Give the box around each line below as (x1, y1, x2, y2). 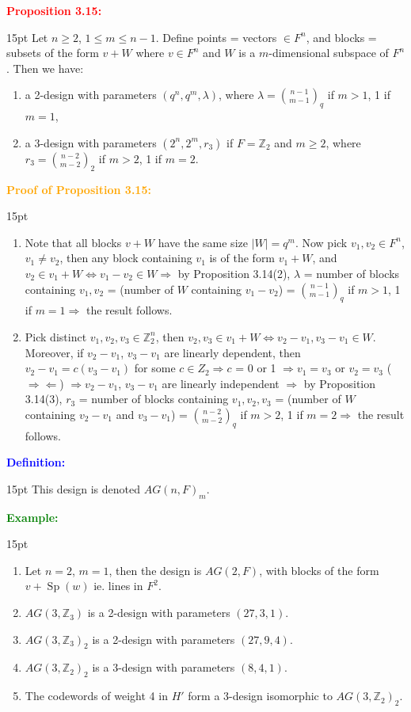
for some (134, 360, 176, 376)
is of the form (209, 249, 276, 266)
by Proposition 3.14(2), (177, 265, 291, 281)
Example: (6, 508, 59, 525)
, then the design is (108, 562, 202, 578)
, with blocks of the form (259, 562, 379, 578)
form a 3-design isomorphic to (188, 687, 333, 704)
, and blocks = (306, 29, 377, 45)
